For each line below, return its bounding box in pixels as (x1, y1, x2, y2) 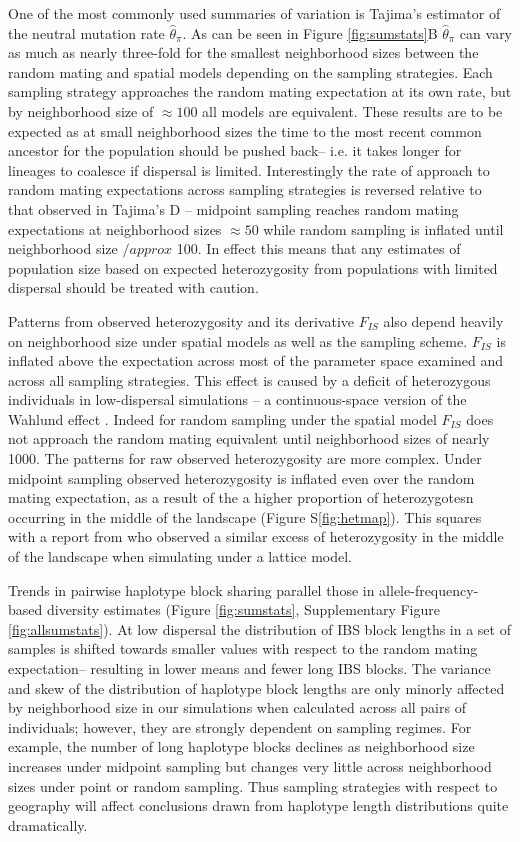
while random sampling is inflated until (263, 218, 504, 239)
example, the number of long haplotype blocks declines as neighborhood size (8, 736, 475, 757)
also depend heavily (383, 310, 504, 331)
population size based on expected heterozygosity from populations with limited (8, 257, 498, 278)
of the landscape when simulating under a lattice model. (8, 546, 352, 567)
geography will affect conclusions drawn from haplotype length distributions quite (8, 795, 509, 816)
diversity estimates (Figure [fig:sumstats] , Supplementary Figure (46, 599, 440, 620)
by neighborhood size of (8, 100, 154, 121)
